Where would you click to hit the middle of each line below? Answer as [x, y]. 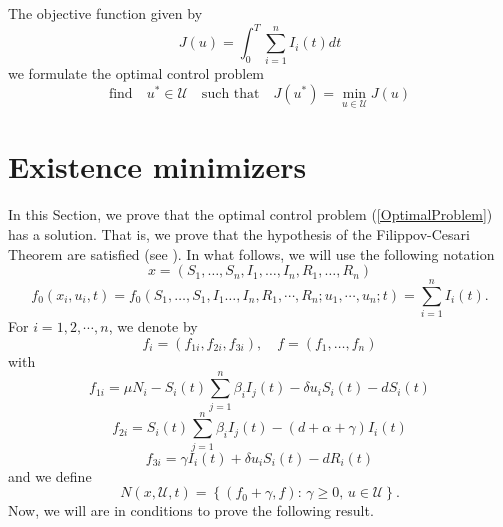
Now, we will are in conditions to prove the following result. [191, 510]
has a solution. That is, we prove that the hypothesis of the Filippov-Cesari [239, 233]
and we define [50, 475]
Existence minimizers [157, 166]
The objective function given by [105, 13]
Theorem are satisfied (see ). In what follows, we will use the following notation [251, 253]
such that [230, 94]
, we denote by [153, 326]
